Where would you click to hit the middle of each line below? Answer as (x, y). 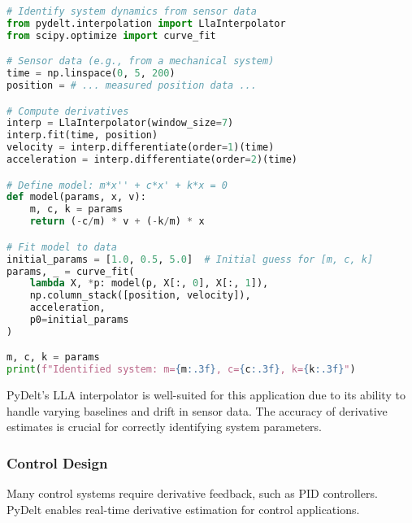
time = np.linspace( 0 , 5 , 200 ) (91, 74)
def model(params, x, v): (76, 197)
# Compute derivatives (68, 111)
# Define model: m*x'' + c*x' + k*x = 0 (117, 185)
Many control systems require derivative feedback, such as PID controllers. (192, 493)
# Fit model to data (62, 247)
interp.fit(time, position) (82, 135)
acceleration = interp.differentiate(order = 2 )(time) (152, 160)
